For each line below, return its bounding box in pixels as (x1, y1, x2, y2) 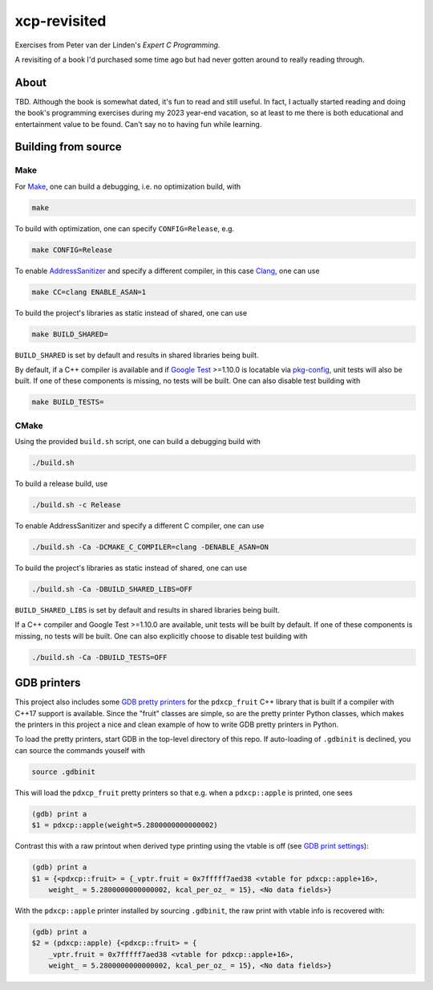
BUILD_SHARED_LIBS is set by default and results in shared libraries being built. (14, 605, 280, 615)
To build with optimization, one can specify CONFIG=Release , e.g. (14, 223, 235, 233)
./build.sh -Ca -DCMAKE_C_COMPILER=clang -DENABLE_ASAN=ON (31, 543, 269, 552)
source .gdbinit (31, 767, 96, 776)
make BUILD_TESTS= (31, 397, 104, 407)
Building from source (14, 141, 122, 154)
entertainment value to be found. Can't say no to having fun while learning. (14, 119, 262, 128)
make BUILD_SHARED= (31, 329, 108, 339)
